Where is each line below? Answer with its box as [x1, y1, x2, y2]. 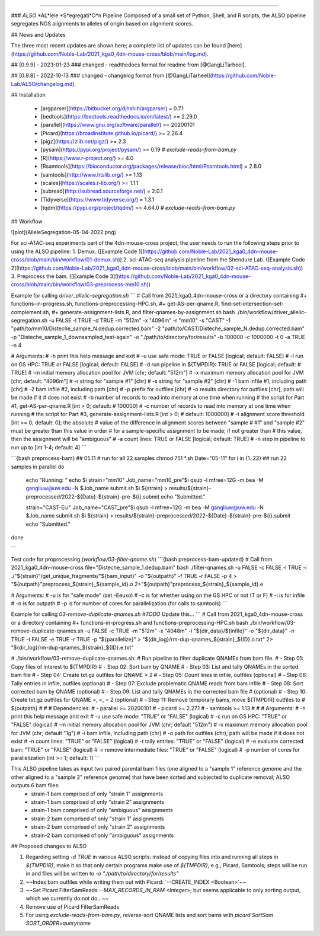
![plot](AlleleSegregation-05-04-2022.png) [11, 228, 117, 235]
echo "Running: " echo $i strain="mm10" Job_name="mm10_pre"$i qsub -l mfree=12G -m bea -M [25, 476, 264, 483]
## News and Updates [11, 31, 66, 38]
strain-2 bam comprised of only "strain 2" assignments [31, 823, 165, 830]
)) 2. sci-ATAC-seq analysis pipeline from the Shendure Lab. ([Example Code [117, 256, 305, 263]
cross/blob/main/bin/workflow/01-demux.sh [11, 256, 119, 263]
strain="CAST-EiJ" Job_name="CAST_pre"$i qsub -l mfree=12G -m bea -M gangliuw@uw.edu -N [25, 504, 264, 511]
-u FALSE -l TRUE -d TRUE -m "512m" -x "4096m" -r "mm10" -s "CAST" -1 [49, 317, 231, 324]
